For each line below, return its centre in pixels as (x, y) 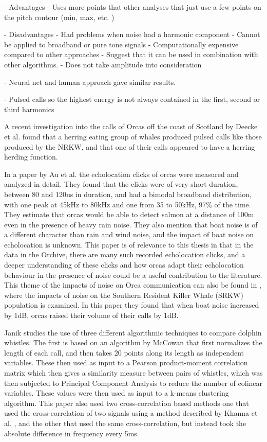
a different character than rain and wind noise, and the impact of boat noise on (129, 234)
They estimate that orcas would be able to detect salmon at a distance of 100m (129, 214)
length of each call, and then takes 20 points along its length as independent (124, 352)
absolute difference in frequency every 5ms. (72, 433)
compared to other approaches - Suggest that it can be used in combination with (131, 54)
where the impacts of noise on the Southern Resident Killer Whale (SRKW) (124, 295)
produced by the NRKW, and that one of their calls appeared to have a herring (130, 146)
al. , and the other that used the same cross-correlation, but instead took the (125, 423)
